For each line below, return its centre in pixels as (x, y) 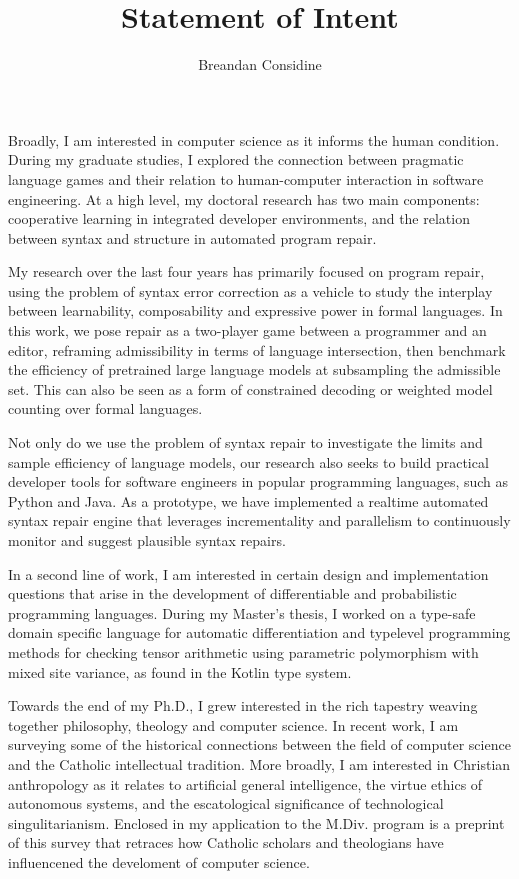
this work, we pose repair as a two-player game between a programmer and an (247, 330)
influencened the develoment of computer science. (159, 861)
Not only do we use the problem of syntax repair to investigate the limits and (245, 442)
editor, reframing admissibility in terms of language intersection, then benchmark (257, 349)
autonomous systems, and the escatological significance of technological (226, 803)
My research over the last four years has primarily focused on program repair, (246, 271)
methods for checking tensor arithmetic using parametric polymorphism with (243, 651)
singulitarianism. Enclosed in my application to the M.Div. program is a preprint (256, 822)
